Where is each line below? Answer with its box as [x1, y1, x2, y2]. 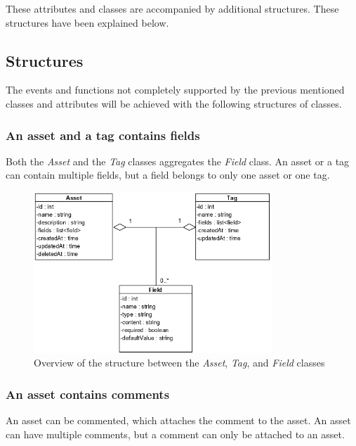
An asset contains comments [6, 385, 170, 402]
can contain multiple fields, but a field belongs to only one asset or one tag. [6, 167, 330, 182]
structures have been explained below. [6, 15, 169, 30]
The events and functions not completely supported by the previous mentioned [6, 82, 345, 97]
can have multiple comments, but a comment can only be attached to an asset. [6, 426, 345, 441]
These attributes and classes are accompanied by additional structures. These [6, 1, 339, 15]
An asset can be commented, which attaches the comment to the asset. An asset [6, 413, 351, 427]
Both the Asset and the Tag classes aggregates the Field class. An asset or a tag [6, 153, 350, 168]
